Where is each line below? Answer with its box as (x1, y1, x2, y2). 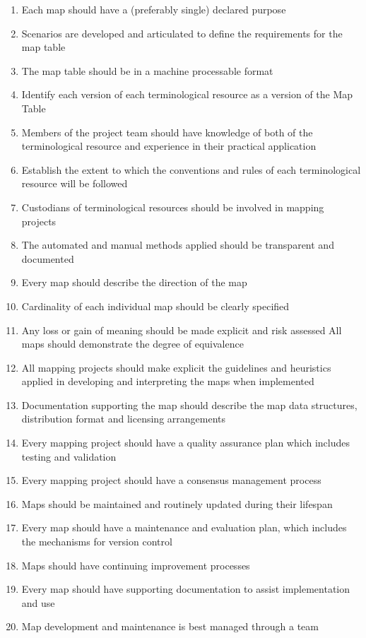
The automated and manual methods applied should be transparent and (21, 237, 334, 252)
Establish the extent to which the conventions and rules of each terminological (21, 162, 361, 177)
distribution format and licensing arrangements (21, 411, 225, 426)
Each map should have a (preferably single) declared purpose (21, 2, 286, 16)
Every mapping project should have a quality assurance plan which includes (21, 435, 350, 450)
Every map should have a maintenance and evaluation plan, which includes (21, 520, 347, 535)
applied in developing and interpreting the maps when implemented (21, 374, 314, 389)
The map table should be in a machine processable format (21, 63, 273, 78)
